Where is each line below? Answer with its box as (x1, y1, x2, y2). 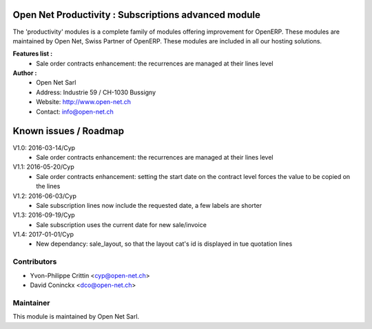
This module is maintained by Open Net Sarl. (12, 312, 140, 321)
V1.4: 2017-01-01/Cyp (12, 231, 74, 239)
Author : (12, 69, 37, 77)
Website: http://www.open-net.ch (36, 98, 131, 106)
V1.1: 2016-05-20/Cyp (12, 162, 75, 171)
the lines (36, 182, 61, 191)
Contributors (12, 257, 57, 266)
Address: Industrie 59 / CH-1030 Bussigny (36, 88, 156, 96)
